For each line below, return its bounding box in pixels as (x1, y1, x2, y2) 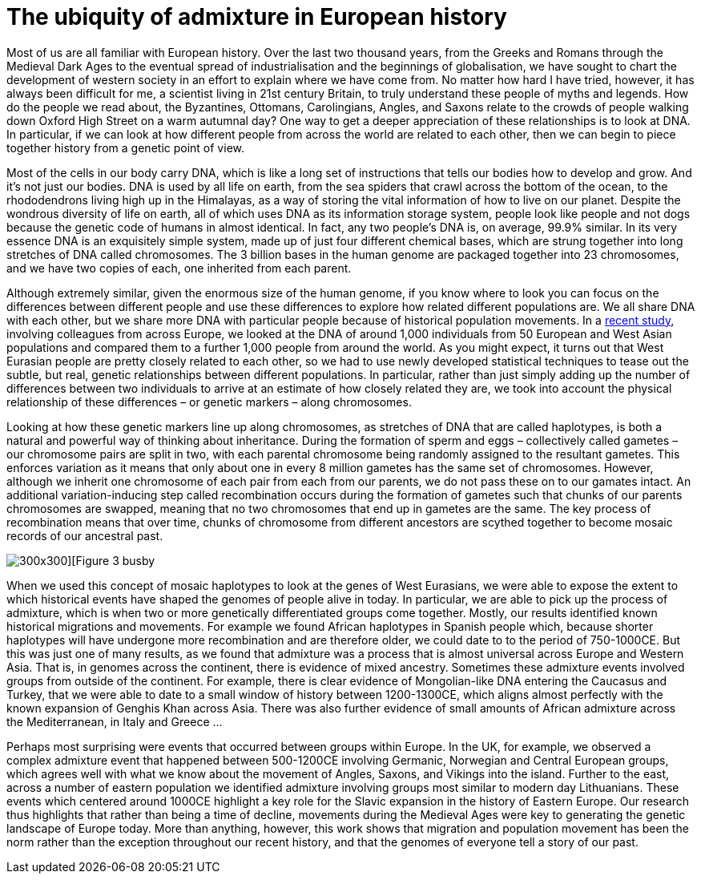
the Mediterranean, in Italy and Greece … (6, 714, 223, 729)
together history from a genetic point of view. (6, 140, 244, 155)
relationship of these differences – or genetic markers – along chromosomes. (6, 394, 412, 409)
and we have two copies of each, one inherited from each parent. (6, 260, 352, 275)
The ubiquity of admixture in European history (6, 3, 507, 30)
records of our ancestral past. (6, 528, 163, 543)
